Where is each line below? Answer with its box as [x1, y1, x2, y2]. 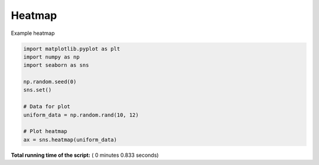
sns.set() [23, 86, 52, 93]
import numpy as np [23, 53, 80, 60]
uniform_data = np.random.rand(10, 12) [23, 111, 139, 118]
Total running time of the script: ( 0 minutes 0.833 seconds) [11, 151, 159, 158]
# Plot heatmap [23, 128, 67, 135]
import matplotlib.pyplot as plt [23, 45, 121, 52]
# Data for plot [23, 103, 71, 110]
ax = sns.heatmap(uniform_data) [23, 136, 118, 143]
